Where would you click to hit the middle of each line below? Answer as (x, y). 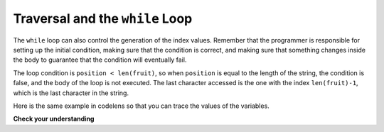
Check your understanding (54, 119)
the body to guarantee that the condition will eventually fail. (100, 60)
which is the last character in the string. (71, 93)
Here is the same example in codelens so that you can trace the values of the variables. (141, 106)
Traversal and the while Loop (103, 18)
